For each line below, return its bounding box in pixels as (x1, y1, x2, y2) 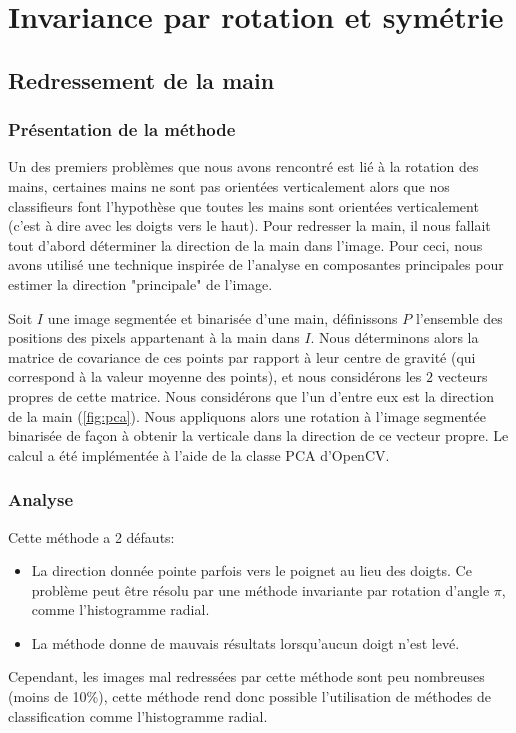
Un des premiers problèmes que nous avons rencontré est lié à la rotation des (8, 156, 479, 177)
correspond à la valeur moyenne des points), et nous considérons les (8, 366, 422, 387)
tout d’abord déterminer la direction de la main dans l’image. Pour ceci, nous (8, 234, 483, 255)
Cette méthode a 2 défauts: (8, 526, 175, 547)
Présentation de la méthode (8, 117, 236, 142)
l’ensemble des (415, 307, 503, 328)
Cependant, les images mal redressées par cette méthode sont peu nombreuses (8, 666, 485, 687)
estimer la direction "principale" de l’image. (8, 273, 273, 294)
